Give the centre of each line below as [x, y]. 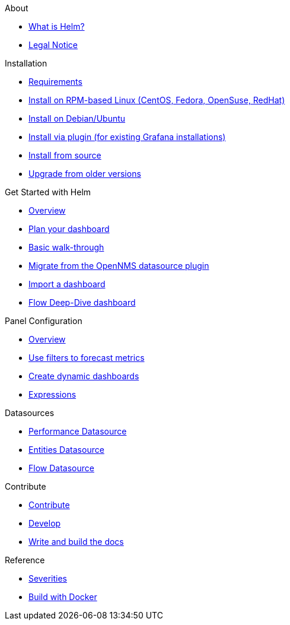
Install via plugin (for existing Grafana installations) [127, 137]
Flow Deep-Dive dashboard [82, 302]
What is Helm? [57, 26]
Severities [48, 578]
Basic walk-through [66, 247]
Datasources [30, 413]
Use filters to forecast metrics [87, 358]
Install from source [65, 155]
